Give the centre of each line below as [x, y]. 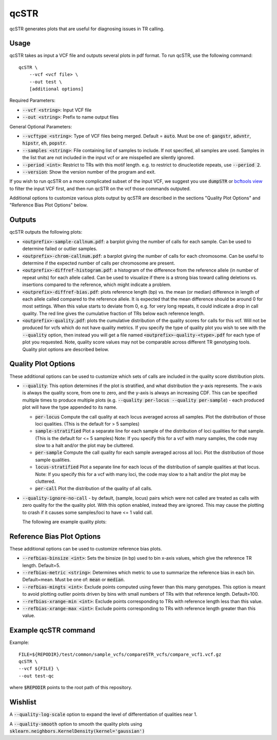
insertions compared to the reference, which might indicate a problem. [97, 284]
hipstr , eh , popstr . [45, 143]
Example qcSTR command [52, 630]
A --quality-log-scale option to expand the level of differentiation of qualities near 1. [103, 714]
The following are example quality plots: [65, 522]
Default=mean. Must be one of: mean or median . [74, 580]
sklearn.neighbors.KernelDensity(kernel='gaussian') [77, 731]
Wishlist [23, 702]
